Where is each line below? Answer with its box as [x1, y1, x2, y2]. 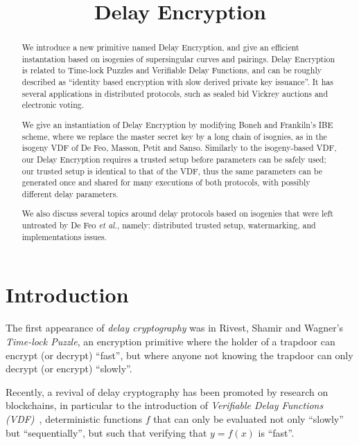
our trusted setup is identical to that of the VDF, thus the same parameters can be [21, 165, 322, 176]
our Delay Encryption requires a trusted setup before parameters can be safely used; [21, 153, 326, 165]
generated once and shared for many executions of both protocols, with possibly [21, 176, 310, 188]
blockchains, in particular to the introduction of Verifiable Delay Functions [6, 398, 324, 412]
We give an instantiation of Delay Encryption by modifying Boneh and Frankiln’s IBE [21, 119, 333, 130]
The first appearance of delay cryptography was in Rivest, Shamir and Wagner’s [6, 320, 344, 335]
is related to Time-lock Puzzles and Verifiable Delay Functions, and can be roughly [21, 64, 322, 76]
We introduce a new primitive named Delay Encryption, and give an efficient [21, 42, 299, 53]
